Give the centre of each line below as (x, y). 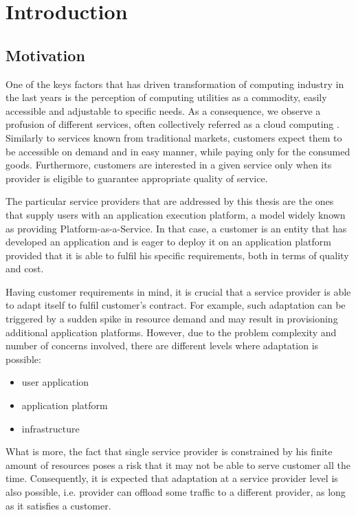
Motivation (45, 55)
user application (55, 382)
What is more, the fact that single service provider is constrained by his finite (169, 451)
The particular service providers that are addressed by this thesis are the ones (170, 201)
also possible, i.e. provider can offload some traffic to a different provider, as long (176, 492)
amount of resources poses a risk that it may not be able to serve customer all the (178, 464)
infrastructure (51, 428)
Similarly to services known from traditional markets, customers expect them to (174, 137)
